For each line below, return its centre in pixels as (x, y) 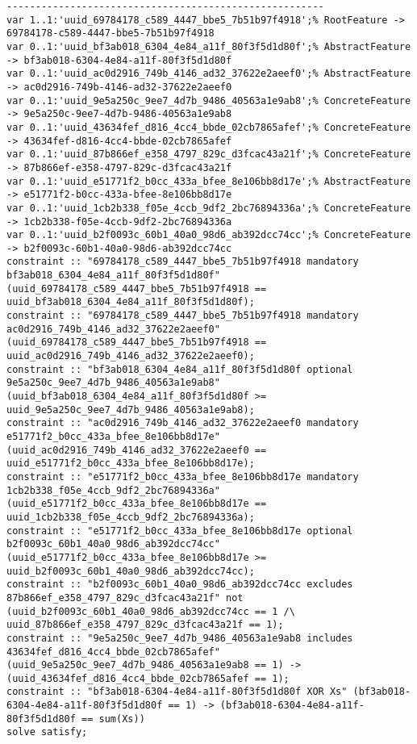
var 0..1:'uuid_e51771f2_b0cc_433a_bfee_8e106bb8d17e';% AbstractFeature (209, 181)
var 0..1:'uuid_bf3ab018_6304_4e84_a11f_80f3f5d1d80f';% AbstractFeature (209, 46)
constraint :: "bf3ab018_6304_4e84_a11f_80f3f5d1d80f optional (180, 369)
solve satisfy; (47, 732)
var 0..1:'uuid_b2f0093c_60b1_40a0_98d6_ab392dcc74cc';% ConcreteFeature (209, 235)
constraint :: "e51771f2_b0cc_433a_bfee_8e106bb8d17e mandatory (183, 476)
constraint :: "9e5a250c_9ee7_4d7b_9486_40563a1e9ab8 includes (180, 638)
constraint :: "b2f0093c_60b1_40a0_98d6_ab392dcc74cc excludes (180, 585)
